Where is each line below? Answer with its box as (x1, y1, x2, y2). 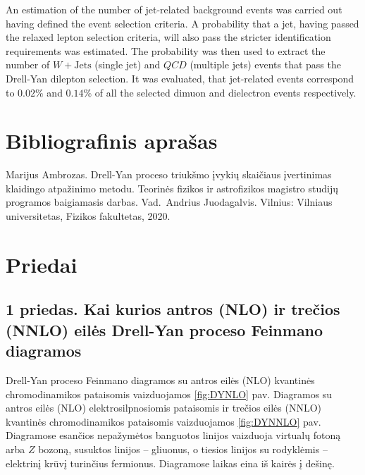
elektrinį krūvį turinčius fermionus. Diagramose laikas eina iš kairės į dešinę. (6, 455, 335, 470)
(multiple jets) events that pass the (190, 57, 341, 72)
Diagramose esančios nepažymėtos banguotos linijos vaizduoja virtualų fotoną (6, 428, 341, 443)
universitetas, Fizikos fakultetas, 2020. (6, 209, 171, 223)
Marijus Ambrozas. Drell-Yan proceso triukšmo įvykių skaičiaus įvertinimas (6, 167, 332, 182)
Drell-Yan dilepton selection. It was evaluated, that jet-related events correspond (6, 70, 354, 85)
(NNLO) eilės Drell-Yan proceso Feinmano (6, 319, 323, 340)
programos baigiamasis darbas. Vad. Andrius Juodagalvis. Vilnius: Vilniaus (6, 195, 333, 209)
